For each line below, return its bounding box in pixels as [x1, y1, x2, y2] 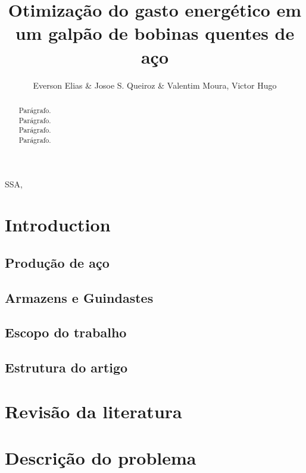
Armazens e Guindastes [5, 288, 154, 306]
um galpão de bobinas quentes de [15, 21, 295, 45]
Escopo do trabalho [5, 323, 127, 342]
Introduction [5, 212, 111, 237]
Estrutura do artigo [5, 358, 128, 377]
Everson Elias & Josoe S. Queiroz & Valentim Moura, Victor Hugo [33, 79, 277, 91]
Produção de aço [5, 253, 110, 271]
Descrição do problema [5, 446, 196, 470]
